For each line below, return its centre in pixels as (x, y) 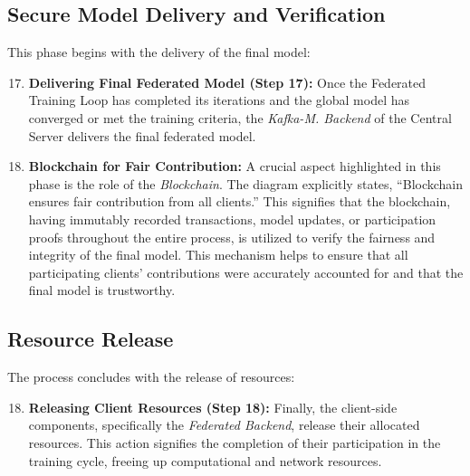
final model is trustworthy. (102, 290)
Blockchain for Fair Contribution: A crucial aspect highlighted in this (235, 166)
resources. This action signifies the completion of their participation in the (235, 442)
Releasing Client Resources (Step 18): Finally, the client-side (213, 407)
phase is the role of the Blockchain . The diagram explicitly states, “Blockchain (246, 183)
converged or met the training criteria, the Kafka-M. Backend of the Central (240, 117)
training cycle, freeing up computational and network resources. (205, 460)
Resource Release (91, 339)
